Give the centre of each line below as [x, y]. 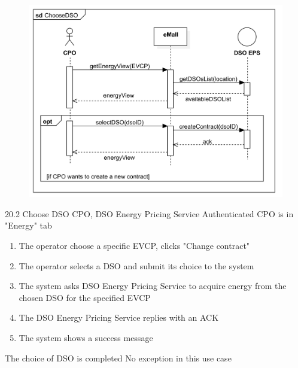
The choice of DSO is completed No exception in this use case [118, 358]
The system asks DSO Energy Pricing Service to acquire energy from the [153, 286]
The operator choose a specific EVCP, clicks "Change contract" [134, 245]
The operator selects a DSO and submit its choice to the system [136, 265]
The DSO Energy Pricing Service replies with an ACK [119, 317]
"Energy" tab [28, 225]
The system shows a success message [86, 337]
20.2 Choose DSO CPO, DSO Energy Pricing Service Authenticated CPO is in [149, 213]
